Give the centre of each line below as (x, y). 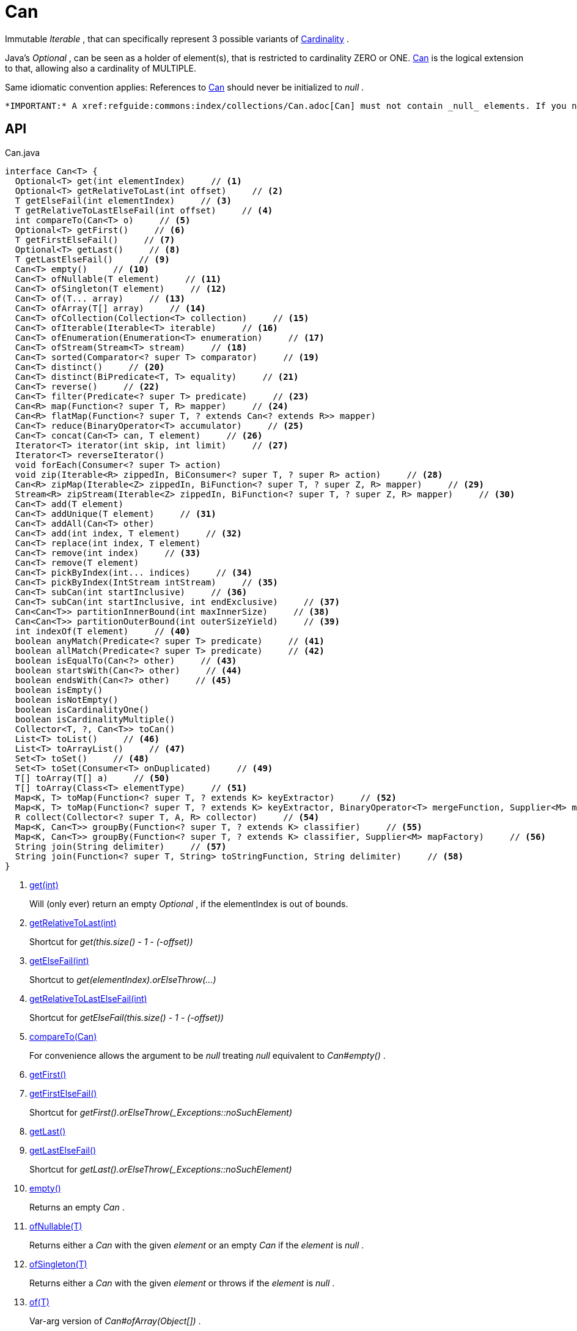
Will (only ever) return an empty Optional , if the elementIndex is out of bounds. (189, 903)
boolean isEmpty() (59, 690)
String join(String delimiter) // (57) (121, 846)
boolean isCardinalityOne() (82, 709)
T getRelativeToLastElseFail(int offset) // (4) (144, 210)
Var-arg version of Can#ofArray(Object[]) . (115, 1321)
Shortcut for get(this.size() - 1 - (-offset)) (111, 941)
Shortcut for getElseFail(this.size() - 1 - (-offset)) (127, 1017)
